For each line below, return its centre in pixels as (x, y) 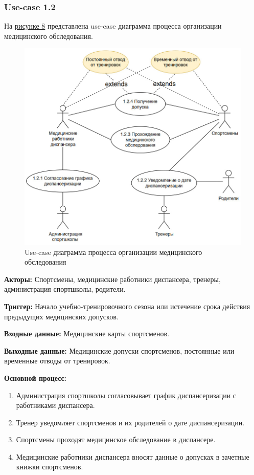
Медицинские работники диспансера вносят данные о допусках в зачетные (133, 456)
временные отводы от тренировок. (57, 361)
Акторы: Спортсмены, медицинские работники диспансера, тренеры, (112, 279)
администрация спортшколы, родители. (65, 289)
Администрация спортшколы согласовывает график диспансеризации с (126, 395)
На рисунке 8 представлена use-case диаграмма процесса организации (113, 26)
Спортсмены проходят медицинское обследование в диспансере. (116, 439)
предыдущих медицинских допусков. (61, 316)
